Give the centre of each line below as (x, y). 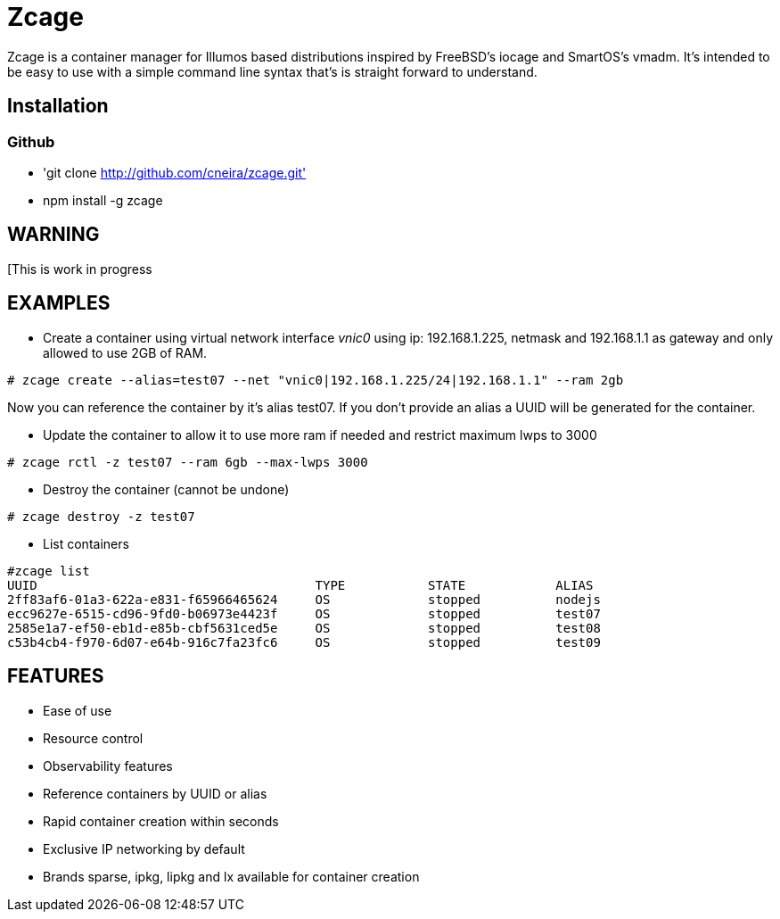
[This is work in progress (80, 269)
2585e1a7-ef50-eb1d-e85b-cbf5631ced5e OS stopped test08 (304, 628)
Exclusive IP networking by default (144, 849)
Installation (58, 106)
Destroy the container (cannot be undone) (166, 489)
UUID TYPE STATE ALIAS (300, 585)
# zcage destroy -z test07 (101, 516)
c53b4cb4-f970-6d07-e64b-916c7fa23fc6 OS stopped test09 (304, 642)
